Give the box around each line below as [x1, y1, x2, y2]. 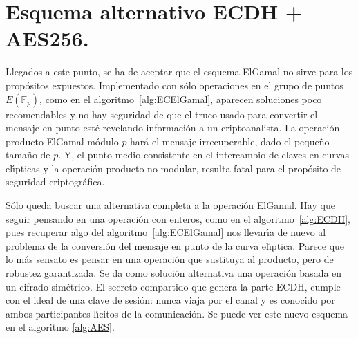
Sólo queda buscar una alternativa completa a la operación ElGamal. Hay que [6, 198, 335, 212]
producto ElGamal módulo [6, 134, 119, 148]
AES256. [6, 24, 89, 53]
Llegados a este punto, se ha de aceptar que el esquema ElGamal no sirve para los [6, 64, 353, 79]
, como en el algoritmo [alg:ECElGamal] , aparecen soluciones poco [39, 91, 322, 106]
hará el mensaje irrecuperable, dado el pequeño [130, 134, 330, 148]
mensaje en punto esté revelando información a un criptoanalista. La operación [6, 120, 340, 135]
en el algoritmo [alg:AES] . [6, 320, 115, 334]
